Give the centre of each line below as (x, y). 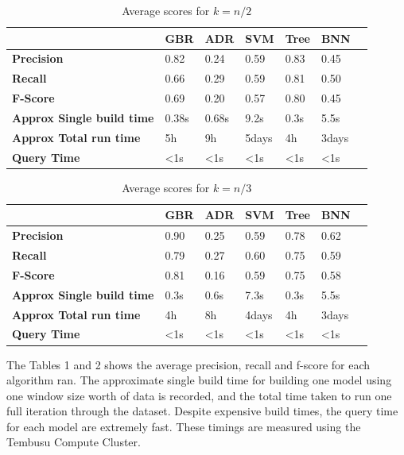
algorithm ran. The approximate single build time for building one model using (199, 380)
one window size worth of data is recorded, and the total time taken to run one (199, 395)
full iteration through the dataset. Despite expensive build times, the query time (202, 411)
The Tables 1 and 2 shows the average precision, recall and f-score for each (188, 364)
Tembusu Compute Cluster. (74, 442)
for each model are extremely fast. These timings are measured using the (184, 426)
